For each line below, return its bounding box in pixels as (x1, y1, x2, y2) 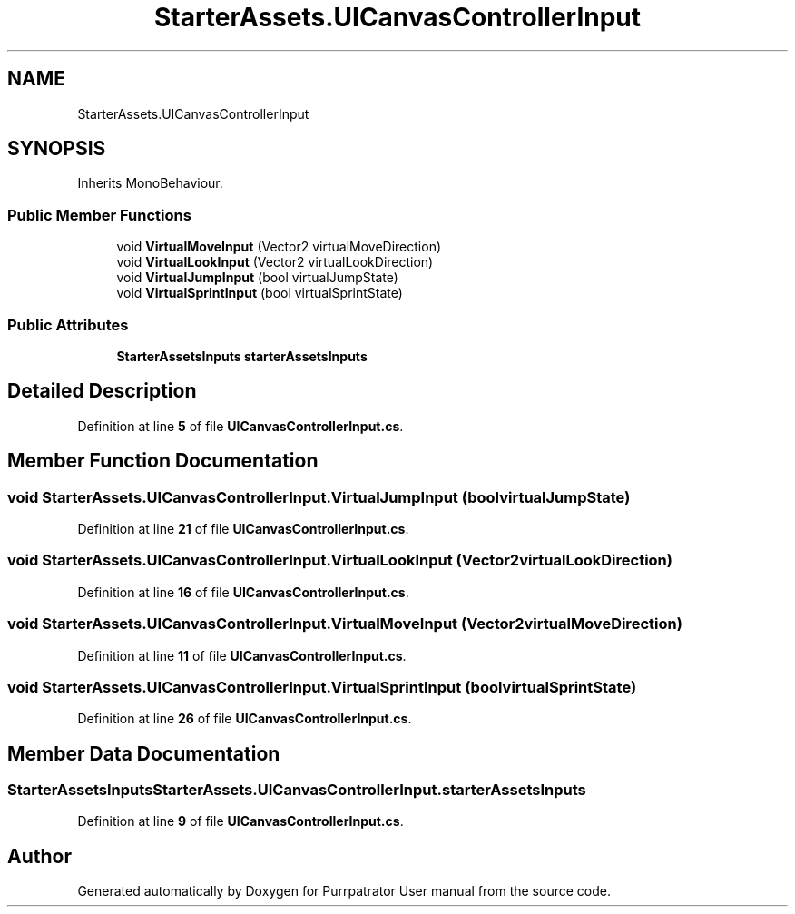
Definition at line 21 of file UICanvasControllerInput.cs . (77, 521, 409, 536)
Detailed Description (7, 379, 197, 403)
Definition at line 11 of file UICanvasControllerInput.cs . (77, 647, 407, 663)
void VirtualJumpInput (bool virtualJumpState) (116, 270, 398, 286)
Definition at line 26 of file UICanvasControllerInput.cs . (77, 711, 412, 727)
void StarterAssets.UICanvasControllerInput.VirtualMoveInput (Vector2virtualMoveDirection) (7, 614, 682, 634)
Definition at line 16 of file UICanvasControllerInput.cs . (77, 584, 409, 600)
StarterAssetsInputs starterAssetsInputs (116, 348, 368, 364)
